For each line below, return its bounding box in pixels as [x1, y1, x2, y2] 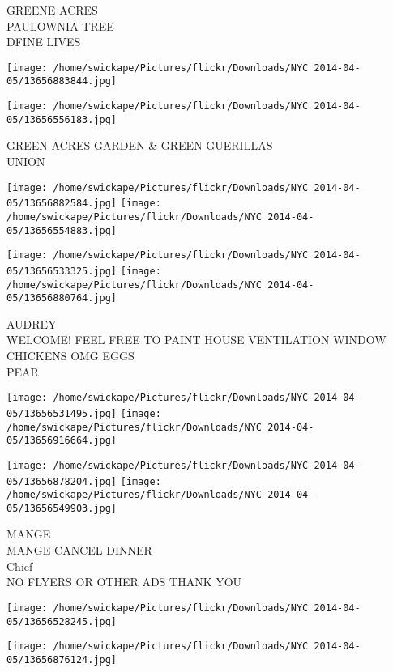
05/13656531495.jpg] [6, 407, 117, 419]
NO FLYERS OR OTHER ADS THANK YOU [6, 573, 242, 590]
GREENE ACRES [6, 2, 98, 18]
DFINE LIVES [6, 33, 81, 50]
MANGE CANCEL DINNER [6, 542, 152, 559]
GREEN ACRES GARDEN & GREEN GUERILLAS [6, 137, 273, 154]
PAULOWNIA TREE [6, 17, 114, 34]
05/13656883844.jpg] [6, 75, 117, 87]
